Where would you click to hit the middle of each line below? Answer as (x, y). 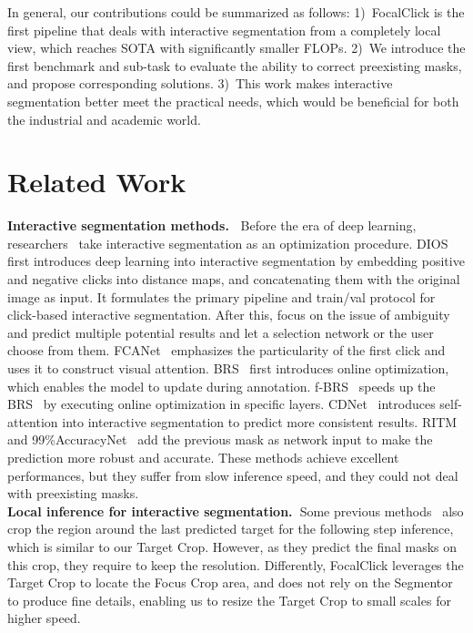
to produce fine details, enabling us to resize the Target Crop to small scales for (229, 600)
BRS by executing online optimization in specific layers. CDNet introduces (221, 404)
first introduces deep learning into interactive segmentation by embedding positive (236, 261)
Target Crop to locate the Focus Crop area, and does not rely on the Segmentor (230, 582)
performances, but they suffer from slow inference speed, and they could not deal (233, 475)
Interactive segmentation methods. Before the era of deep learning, (212, 225)
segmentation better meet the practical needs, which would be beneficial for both (233, 101)
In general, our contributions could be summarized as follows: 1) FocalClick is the (236, 12)
